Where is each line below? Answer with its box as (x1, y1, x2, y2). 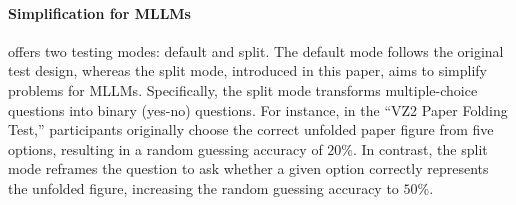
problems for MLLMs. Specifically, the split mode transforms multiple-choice (8, 79, 478, 100)
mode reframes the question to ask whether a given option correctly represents (8, 158, 489, 179)
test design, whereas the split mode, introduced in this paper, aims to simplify (8, 60, 487, 81)
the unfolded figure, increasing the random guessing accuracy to (8, 177, 399, 198)
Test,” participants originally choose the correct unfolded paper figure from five (8, 119, 494, 140)
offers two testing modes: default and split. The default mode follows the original (8, 40, 504, 61)
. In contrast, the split (353, 138, 488, 159)
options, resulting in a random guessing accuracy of (8, 138, 323, 159)
